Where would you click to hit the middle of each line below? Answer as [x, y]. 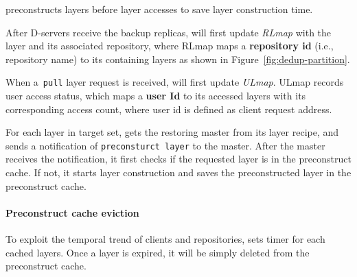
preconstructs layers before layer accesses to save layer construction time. [159, 9]
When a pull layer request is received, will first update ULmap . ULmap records [175, 82]
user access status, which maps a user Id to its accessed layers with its [156, 96]
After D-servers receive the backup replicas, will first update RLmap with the [169, 32]
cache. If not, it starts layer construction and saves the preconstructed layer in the [178, 172]
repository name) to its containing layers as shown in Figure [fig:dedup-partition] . [178, 59]
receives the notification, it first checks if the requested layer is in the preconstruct [178, 159]
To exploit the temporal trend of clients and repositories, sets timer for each [165, 239]
